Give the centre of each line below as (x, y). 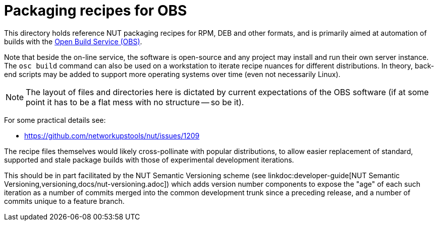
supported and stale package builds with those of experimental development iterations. (149, 160)
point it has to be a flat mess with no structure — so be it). (135, 102)
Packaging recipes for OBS (96, 11)
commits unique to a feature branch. (64, 201)
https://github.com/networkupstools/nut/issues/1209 (112, 135)
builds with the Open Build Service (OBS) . (73, 41)
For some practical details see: (55, 120)
